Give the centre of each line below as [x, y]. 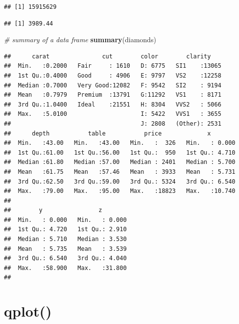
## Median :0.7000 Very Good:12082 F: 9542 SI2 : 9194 [113, 85]
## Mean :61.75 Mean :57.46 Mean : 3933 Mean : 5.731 [120, 172]
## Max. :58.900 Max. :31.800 [65, 268]
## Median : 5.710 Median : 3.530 [65, 239]
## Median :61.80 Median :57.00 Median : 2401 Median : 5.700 [120, 162]
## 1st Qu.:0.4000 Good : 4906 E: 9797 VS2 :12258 [113, 75]
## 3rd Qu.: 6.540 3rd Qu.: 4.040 [65, 258]
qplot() [28, 311]
